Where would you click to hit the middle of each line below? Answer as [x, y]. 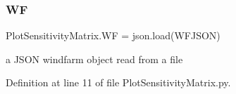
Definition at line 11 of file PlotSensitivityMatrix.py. [118, 82]
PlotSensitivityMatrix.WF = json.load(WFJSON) [113, 35]
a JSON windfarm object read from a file [94, 59]
